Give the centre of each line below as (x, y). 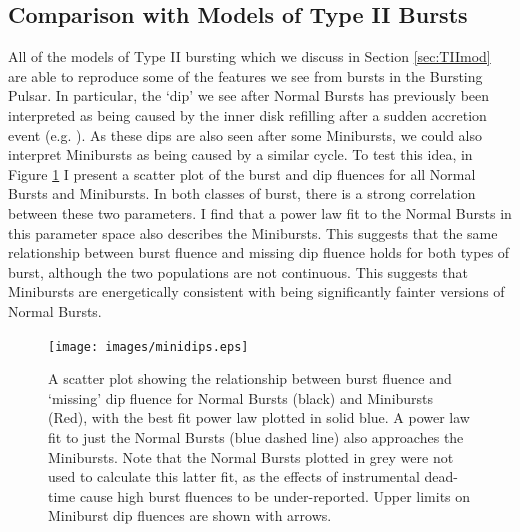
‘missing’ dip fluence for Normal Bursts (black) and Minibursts (241, 397)
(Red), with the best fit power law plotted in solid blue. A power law (259, 417)
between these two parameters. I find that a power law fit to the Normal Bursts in (260, 212)
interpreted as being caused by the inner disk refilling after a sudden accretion (247, 114)
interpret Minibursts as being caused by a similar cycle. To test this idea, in (240, 154)
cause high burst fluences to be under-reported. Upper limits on (275, 495)
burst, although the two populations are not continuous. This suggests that (238, 271)
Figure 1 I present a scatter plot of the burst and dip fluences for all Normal (242, 173)
